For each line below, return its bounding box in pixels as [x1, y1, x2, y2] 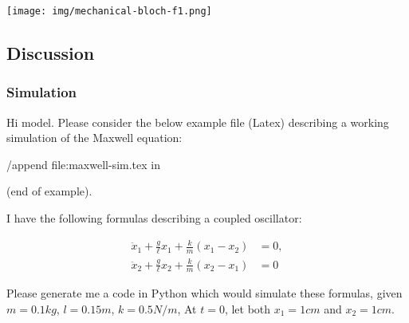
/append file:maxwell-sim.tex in [6, 156, 160, 172]
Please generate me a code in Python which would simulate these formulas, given [6, 285, 403, 301]
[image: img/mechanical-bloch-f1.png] [6, 6, 212, 17]
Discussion [6, 41, 95, 65]
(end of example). [6, 183, 92, 199]
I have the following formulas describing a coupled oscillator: [6, 210, 302, 226]
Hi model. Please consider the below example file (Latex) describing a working [6, 113, 389, 130]
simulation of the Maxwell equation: [6, 129, 183, 146]
